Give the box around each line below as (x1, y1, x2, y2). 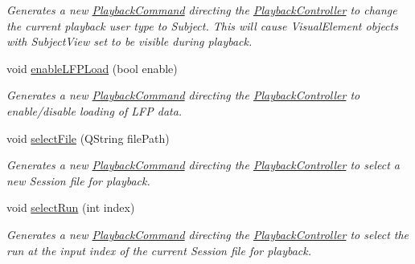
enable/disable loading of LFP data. (6, 102, 183, 119)
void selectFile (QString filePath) (6, 129, 170, 146)
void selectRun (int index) (6, 199, 135, 216)
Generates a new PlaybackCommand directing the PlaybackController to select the (6, 225, 409, 242)
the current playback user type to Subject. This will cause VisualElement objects (6, 17, 398, 34)
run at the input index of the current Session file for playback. (6, 242, 312, 258)
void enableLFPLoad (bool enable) (6, 59, 178, 76)
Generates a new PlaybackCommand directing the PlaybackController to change (6, 2, 397, 18)
